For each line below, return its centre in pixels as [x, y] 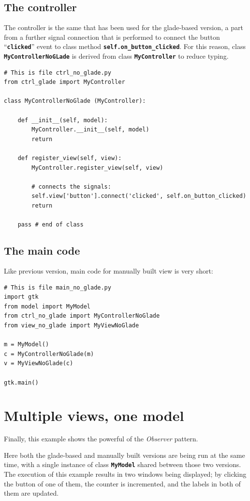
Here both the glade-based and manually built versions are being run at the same [125, 455]
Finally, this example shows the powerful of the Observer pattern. [101, 439]
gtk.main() [21, 382]
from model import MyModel [47, 306]
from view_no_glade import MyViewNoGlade [72, 325]
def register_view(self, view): [70, 158]
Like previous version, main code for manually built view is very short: [109, 271]
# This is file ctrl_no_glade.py [58, 73]
